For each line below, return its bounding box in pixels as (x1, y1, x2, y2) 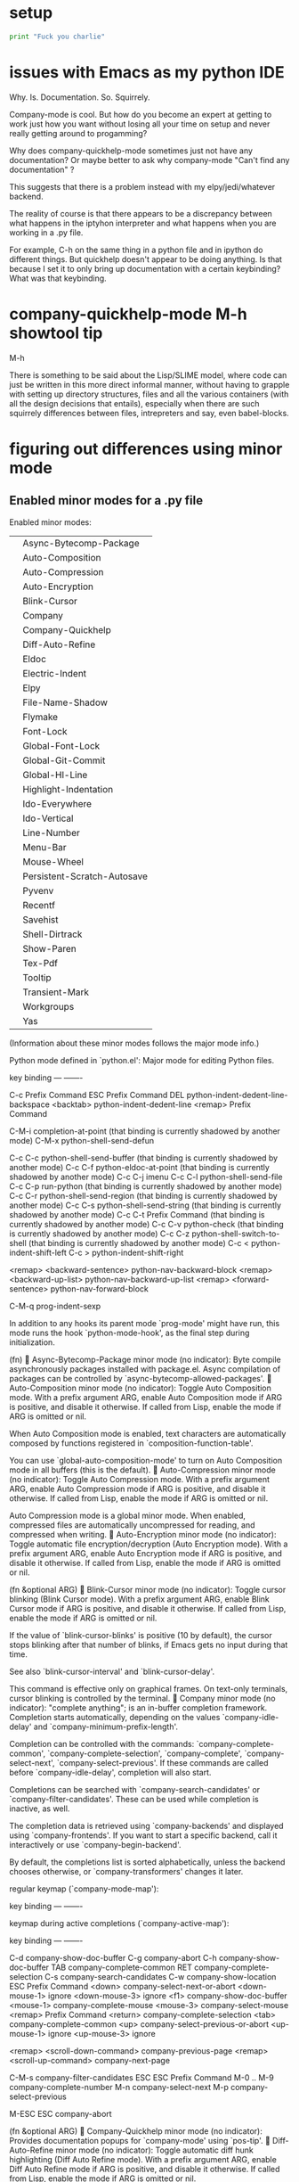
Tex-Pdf (22, 956, 59, 969)
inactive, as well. (9, 1803, 70, 1814)
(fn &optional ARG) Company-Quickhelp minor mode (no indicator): (9, 2125, 263, 2137)
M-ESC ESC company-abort (9, 2108, 113, 2119)
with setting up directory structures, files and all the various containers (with (9, 389, 289, 399)
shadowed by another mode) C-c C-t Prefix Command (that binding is (9, 1209, 265, 1219)
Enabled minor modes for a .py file (9, 493, 203, 508)
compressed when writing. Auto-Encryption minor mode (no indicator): (9, 1529, 278, 1539)
